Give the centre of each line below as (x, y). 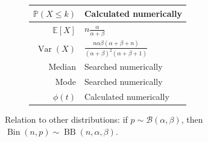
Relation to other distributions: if (66, 119)
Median (62, 66)
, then (192, 119)
